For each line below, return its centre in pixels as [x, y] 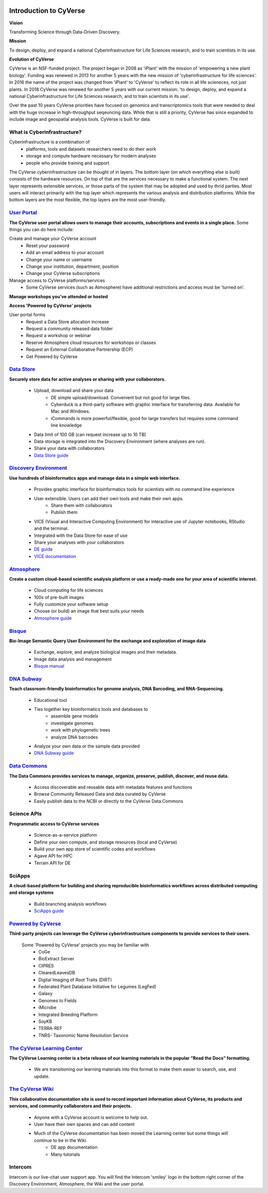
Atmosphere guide [53, 618]
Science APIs [26, 814]
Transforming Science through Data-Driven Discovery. [65, 32]
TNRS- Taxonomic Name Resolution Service [83, 1035]
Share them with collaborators [82, 505]
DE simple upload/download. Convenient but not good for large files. [121, 397]
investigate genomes [72, 723]
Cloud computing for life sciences [68, 590]
